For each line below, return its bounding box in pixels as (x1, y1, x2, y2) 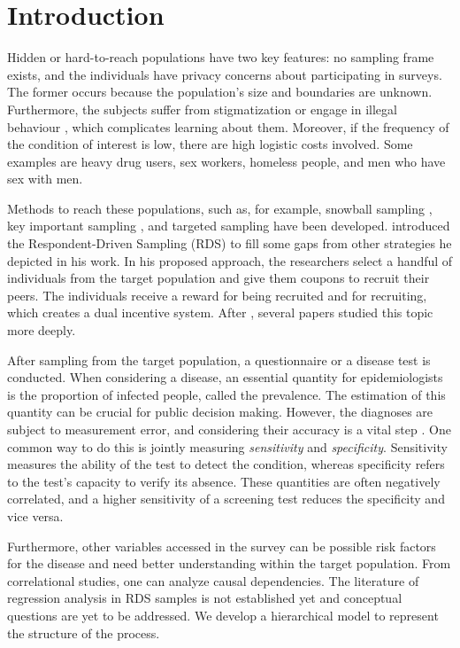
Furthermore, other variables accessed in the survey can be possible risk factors (7, 536, 436, 555)
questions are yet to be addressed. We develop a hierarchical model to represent (7, 605, 439, 624)
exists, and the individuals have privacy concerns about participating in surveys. (7, 65, 442, 83)
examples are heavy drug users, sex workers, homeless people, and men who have (7, 152, 446, 170)
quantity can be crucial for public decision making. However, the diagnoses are (7, 402, 433, 421)
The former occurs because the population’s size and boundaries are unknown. (7, 82, 433, 101)
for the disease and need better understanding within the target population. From (7, 554, 451, 573)
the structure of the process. (7, 623, 160, 642)
